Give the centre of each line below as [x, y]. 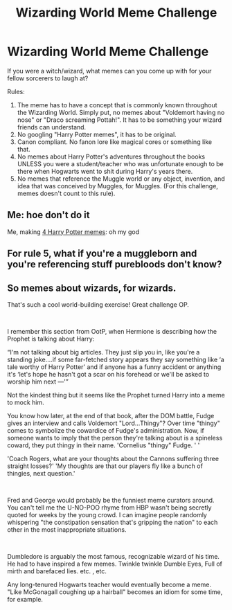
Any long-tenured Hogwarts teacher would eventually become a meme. [109, 584]
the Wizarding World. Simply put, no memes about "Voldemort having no [121, 112]
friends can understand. [52, 127]
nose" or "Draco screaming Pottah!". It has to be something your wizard [119, 120]
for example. [25, 599]
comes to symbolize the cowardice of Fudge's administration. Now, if [106, 430]
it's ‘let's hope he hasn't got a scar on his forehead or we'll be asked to [108, 374]
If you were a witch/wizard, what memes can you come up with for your [109, 71]
